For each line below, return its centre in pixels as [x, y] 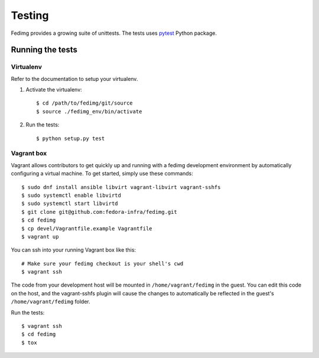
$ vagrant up [40, 237]
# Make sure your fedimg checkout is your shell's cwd [102, 263]
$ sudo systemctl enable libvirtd [71, 195]
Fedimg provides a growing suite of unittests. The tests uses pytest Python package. [114, 33]
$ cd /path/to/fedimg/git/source [84, 103]
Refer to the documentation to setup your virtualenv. [74, 79]
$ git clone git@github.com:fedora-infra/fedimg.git [99, 212]
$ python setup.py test [71, 138]
